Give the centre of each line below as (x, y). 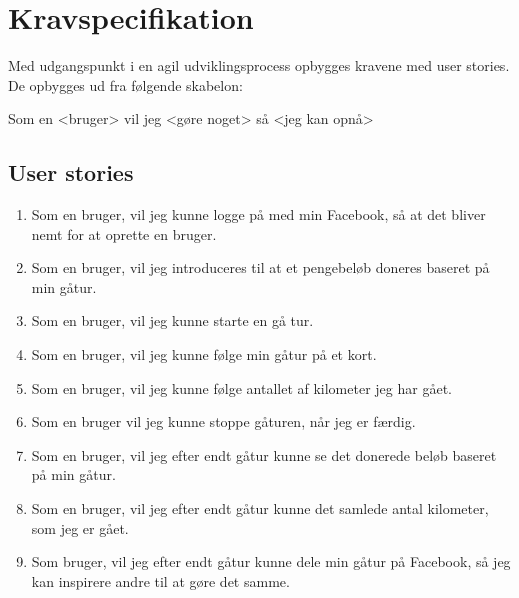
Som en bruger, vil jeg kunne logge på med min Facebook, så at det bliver (258, 214)
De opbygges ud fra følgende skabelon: (125, 84)
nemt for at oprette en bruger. (124, 233)
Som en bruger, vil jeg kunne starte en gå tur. (172, 320)
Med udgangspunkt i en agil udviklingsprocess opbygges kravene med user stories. (259, 65)
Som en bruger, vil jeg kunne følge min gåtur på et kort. (204, 354)
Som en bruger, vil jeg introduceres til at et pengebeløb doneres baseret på (260, 267)
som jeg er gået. (80, 527)
